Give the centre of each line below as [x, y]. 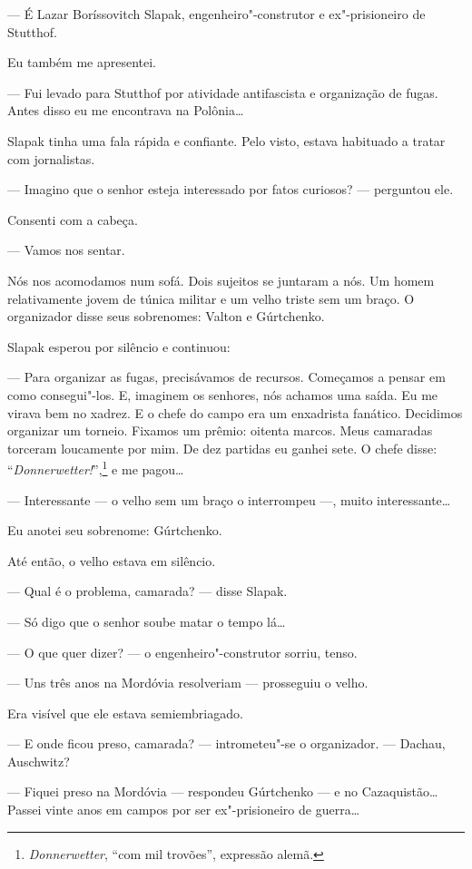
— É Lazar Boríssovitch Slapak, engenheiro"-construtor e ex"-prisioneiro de [216, 14]
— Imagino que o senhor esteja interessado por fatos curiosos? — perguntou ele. [231, 189]
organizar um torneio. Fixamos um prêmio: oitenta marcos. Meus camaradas [220, 430]
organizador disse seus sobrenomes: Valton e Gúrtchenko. [166, 316]
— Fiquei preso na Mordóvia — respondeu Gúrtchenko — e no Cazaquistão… [223, 791]
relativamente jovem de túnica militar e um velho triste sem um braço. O [211, 298]
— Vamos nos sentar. [66, 250]
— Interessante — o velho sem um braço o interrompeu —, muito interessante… [229, 499]
